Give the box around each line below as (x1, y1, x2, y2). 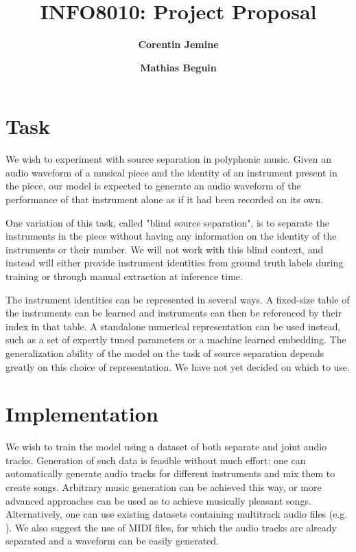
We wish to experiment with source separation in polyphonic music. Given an (5, 152, 331, 166)
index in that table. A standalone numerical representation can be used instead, (5, 319, 341, 333)
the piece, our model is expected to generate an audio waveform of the (5, 179, 301, 193)
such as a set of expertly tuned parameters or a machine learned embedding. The (5, 332, 346, 347)
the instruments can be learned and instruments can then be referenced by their (5, 306, 342, 320)
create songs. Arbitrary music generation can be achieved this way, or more (5, 480, 322, 494)
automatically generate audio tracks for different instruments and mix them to (5, 466, 335, 481)
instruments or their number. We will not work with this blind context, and (5, 242, 324, 256)
